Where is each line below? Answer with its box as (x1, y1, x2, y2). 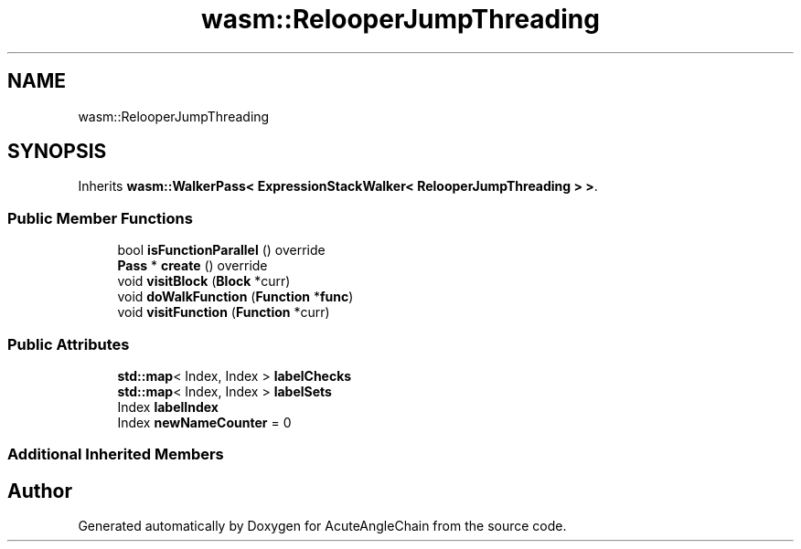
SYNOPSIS (7, 140, 107, 164)
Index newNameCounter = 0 (117, 414, 292, 430)
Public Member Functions (7, 208, 193, 227)
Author (7, 479, 72, 502)
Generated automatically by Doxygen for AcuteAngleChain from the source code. (78, 518, 567, 534)
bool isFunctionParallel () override (117, 242, 326, 259)
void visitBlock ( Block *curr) (117, 273, 291, 290)
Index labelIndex (117, 398, 219, 415)
